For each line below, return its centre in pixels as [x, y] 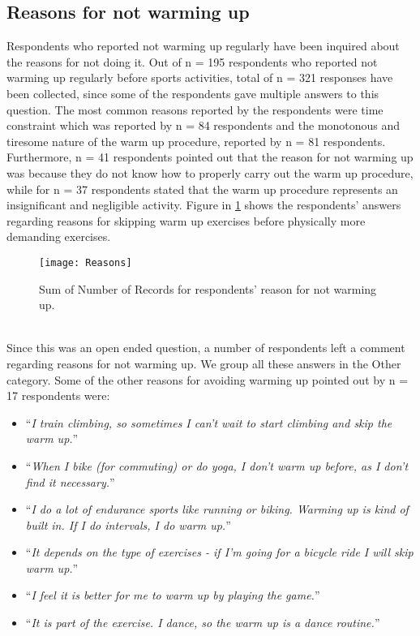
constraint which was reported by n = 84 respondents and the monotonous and [204, 125]
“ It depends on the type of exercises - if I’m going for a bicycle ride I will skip [219, 552]
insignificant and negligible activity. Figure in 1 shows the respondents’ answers [204, 205]
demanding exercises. [59, 236]
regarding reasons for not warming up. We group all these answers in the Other [204, 363]
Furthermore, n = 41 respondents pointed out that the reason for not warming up [210, 157]
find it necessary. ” [70, 481]
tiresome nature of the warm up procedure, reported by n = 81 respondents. [196, 141]
